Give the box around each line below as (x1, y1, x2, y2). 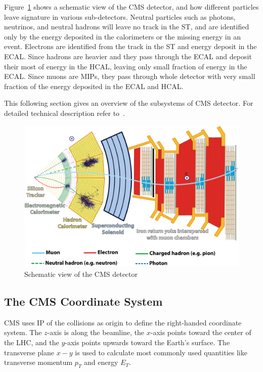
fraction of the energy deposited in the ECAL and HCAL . (4, 80, 184, 91)
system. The (4, 327, 42, 338)
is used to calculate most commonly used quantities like (75, 347, 247, 357)
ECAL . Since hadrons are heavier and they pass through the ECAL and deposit (4, 51, 252, 61)
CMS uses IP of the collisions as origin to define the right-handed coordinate (4, 317, 242, 327)
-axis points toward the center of (150, 327, 251, 338)
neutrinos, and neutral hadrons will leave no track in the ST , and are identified (4, 21, 249, 32)
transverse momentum (4, 357, 73, 367)
